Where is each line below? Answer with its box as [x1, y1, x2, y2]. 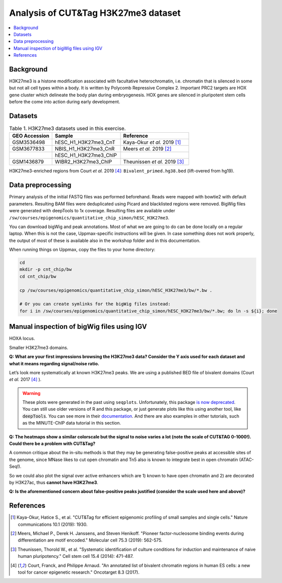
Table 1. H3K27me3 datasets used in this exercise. [9, 125, 126, 132]
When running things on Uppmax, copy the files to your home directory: [9, 247, 156, 253]
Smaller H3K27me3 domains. [9, 345, 69, 350]
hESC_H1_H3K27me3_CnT [55, 139, 116, 146]
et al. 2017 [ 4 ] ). [9, 377, 41, 383]
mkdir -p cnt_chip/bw [19, 267, 72, 272]
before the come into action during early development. [9, 99, 121, 105]
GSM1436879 [12, 158, 44, 165]
